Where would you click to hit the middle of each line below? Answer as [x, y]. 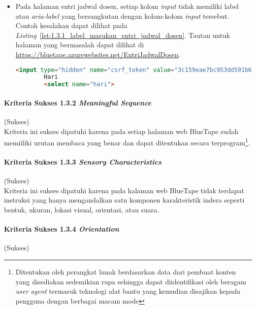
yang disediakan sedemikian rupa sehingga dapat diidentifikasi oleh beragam [131, 281]
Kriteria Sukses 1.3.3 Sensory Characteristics [83, 162]
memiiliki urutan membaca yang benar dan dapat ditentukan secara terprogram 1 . [127, 142]
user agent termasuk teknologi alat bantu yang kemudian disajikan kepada [128, 291]
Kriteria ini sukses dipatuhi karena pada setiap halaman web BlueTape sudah [121, 131]
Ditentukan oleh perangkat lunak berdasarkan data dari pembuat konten [126, 271]
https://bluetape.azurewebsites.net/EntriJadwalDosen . [98, 54]
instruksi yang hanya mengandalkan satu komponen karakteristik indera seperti [124, 200]
